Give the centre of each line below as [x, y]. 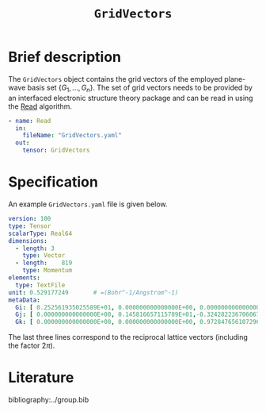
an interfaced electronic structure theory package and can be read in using [131, 98]
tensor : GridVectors [56, 150]
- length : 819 [44, 263]
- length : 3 [35, 248]
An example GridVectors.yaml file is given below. [88, 204]
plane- [235, 79]
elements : [25, 278]
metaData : [25, 300]
